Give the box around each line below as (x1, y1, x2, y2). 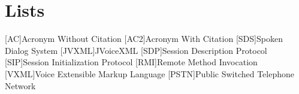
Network (5, 79, 36, 92)
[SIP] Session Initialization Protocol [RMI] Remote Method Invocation (5, 56, 258, 68)
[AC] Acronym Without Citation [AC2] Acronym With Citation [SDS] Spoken (5, 32, 283, 45)
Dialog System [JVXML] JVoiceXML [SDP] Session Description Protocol (5, 44, 267, 56)
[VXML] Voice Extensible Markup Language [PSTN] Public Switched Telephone (5, 67, 294, 80)
